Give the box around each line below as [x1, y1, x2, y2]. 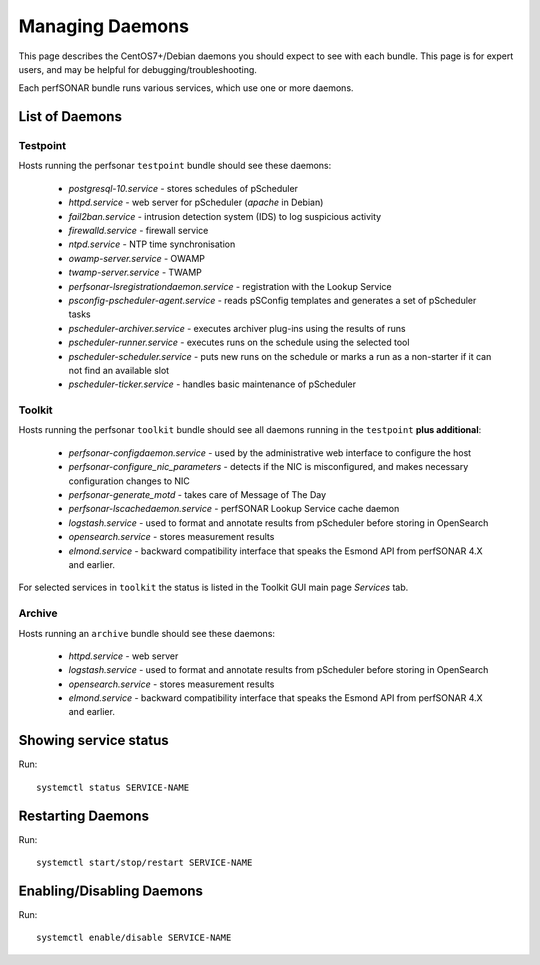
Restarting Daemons [18, 807, 150, 824]
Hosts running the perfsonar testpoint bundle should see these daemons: [18, 160, 332, 172]
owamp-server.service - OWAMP [68, 252, 205, 264]
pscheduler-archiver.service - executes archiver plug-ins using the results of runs [68, 322, 406, 334]
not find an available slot [68, 364, 170, 376]
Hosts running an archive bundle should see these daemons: [18, 627, 275, 639]
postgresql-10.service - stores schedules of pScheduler [68, 182, 299, 194]
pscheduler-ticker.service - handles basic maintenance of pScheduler [68, 378, 357, 390]
